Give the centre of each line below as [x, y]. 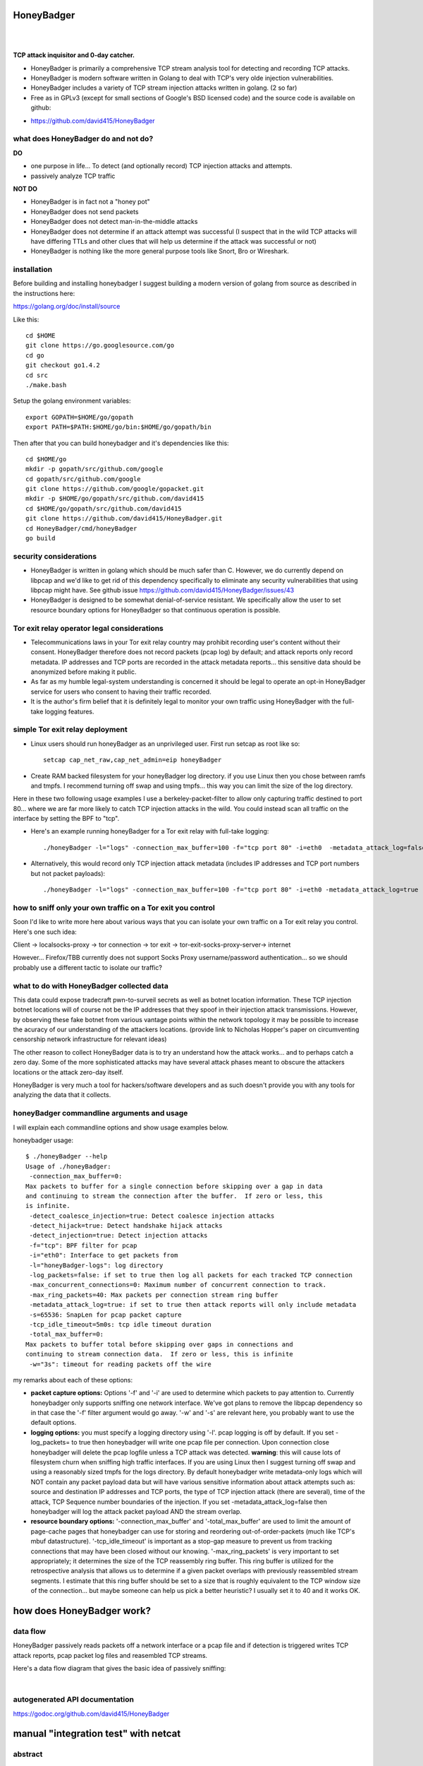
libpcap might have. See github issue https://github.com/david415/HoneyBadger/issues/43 [163, 590]
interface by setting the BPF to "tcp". [66, 819]
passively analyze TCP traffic [73, 176]
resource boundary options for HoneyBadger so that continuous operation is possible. [156, 610]
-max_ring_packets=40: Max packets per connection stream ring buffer [154, 1295]
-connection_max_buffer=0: [76, 1177]
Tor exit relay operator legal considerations [88, 628]
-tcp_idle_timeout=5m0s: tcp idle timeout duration [120, 1324]
